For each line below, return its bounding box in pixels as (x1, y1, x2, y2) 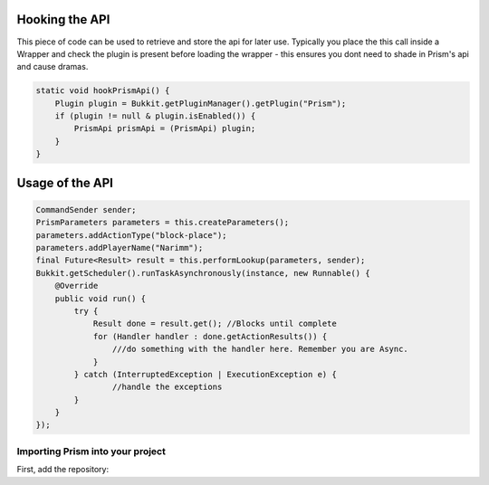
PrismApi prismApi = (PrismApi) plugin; (73, 123, 256, 134)
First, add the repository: (16, 464, 109, 475)
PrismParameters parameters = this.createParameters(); (35, 217, 290, 228)
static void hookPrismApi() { (35, 86, 170, 96)
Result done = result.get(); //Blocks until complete (92, 319, 337, 329)
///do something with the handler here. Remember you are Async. (111, 344, 409, 355)
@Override (54, 281, 99, 291)
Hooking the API (16, 12, 110, 27)
